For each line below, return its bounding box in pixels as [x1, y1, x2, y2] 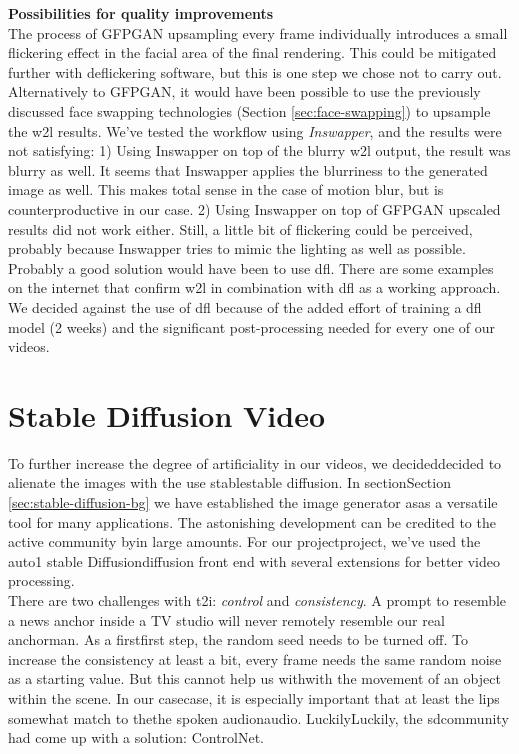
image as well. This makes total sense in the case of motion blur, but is [8, 179, 444, 200]
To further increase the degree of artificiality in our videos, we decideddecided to [8, 452, 502, 473]
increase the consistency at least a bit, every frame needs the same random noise [8, 648, 502, 669]
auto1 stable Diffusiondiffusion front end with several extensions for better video [8, 550, 501, 571]
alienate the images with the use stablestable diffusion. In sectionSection [8, 472, 451, 493]
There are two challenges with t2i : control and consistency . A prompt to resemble [8, 589, 507, 610]
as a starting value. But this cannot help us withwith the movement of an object [8, 668, 501, 689]
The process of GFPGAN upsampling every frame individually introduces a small [8, 22, 508, 43]
